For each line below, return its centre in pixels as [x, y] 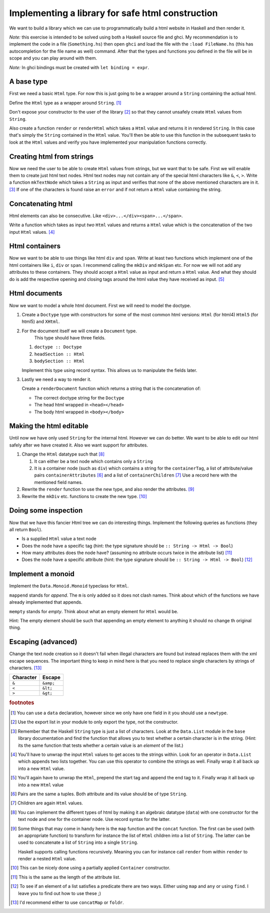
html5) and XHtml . [41, 322]
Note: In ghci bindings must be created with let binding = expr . [79, 67]
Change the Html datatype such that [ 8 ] [63, 454]
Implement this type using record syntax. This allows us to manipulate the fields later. [109, 370]
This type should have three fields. [70, 338]
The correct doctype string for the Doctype [79, 397]
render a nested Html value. [47, 859]
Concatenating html [41, 203]
